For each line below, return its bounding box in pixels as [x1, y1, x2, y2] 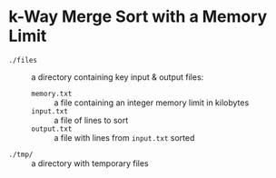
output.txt [31, 124, 73, 133]
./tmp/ [8, 150, 34, 159]
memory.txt [31, 89, 73, 98]
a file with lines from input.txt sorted [54, 132, 195, 143]
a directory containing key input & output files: [31, 71, 204, 83]
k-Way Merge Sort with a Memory [8, 6, 268, 27]
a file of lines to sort [54, 114, 129, 125]
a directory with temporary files [31, 157, 149, 169]
